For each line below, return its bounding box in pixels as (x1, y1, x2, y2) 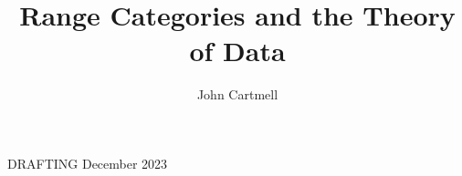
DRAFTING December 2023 (7, 153, 168, 172)
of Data (189, 32, 286, 69)
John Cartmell (196, 85, 278, 104)
